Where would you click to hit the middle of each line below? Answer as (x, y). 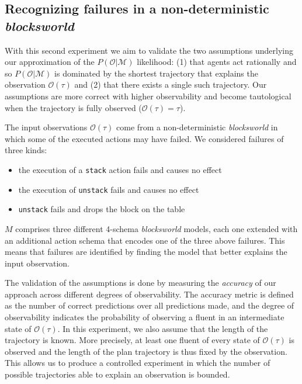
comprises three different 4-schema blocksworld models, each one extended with (157, 228)
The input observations (46, 127)
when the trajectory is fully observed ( (73, 107)
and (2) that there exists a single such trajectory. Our (171, 84)
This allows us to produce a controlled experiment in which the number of (138, 363)
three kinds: (26, 150)
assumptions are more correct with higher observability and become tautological (148, 96)
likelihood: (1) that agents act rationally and (217, 62)
